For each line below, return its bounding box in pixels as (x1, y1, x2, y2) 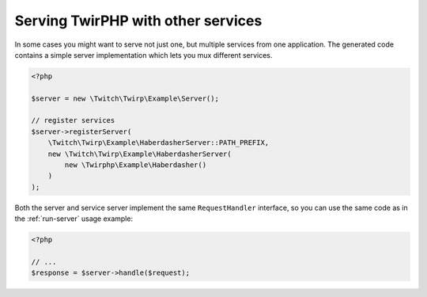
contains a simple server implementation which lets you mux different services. (14, 50, 273, 59)
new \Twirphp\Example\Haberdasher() (64, 161, 207, 169)
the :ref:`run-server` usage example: (14, 214, 134, 223)
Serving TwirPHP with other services (14, 12, 263, 29)
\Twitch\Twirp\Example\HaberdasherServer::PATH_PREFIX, (47, 139, 270, 147)
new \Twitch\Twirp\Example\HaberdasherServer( (47, 149, 232, 158)
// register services (31, 116, 115, 125)
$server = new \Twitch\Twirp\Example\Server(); (31, 93, 219, 103)
